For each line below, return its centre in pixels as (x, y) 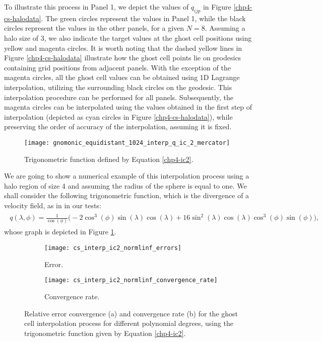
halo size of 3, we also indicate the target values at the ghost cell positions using (128, 37)
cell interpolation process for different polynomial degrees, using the (129, 323)
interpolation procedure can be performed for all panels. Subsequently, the (119, 97)
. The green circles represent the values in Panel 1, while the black (143, 18)
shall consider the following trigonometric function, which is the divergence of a (127, 195)
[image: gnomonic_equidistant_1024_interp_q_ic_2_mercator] (127, 143)
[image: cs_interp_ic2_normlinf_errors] (113, 248)
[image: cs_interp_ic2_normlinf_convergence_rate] (131, 280)
